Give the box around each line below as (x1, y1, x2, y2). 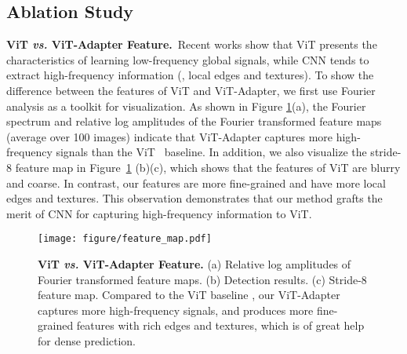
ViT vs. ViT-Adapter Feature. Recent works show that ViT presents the (6, 36, 377, 53)
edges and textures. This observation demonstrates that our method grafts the (6, 190, 383, 206)
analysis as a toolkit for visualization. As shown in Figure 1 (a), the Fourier (6, 97, 366, 114)
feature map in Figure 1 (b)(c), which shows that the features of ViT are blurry (15, 159, 401, 175)
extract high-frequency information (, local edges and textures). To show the (6, 67, 374, 83)
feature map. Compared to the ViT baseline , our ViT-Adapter (38, 286, 340, 303)
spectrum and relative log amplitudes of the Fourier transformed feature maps (6, 113, 382, 130)
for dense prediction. (38, 332, 136, 349)
